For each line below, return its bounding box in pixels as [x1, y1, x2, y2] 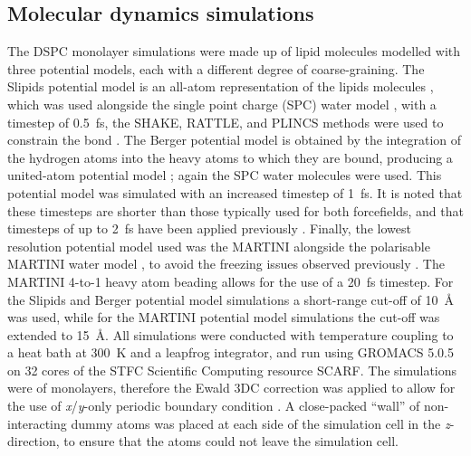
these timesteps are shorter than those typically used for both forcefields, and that [7, 201, 464, 220]
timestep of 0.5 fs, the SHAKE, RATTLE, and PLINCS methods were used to [7, 112, 444, 131]
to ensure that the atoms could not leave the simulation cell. [63, 432, 399, 451]
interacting [7, 413, 67, 432]
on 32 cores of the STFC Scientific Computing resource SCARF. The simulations [7, 360, 457, 379]
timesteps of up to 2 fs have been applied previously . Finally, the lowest [7, 219, 411, 238]
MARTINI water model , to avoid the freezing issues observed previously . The [7, 254, 445, 273]
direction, [7, 432, 60, 451]
